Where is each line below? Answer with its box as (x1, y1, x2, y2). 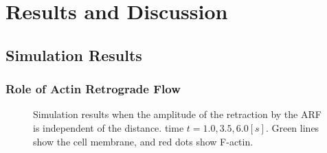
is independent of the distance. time (33, 120, 184, 134)
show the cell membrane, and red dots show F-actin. (33, 134, 253, 148)
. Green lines (265, 120, 319, 134)
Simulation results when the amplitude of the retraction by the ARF (33, 107, 322, 121)
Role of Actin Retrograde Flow (5, 80, 181, 97)
